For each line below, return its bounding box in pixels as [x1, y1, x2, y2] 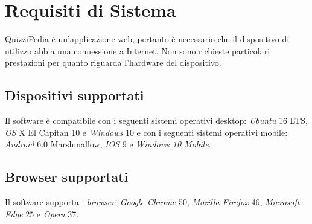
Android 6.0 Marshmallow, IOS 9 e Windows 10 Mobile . [5, 138, 211, 150]
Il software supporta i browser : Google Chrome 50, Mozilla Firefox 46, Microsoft [5, 196, 300, 208]
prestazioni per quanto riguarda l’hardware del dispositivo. [5, 56, 221, 69]
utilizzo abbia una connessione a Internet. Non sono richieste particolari [5, 44, 270, 57]
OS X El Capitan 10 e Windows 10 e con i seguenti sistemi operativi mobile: [5, 126, 288, 138]
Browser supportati [5, 167, 129, 186]
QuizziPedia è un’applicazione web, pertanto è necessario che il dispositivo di [5, 33, 290, 45]
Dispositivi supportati [5, 86, 144, 104]
